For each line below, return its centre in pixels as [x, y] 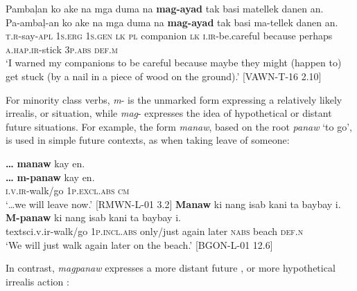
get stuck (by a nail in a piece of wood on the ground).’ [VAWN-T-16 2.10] [164, 76]
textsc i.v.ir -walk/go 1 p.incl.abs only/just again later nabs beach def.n [155, 231]
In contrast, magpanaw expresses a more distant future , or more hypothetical [171, 268]
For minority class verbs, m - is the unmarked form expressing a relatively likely [174, 99]
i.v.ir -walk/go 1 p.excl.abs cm [68, 190]
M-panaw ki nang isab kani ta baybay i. [93, 217]
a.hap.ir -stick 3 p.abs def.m [62, 49]
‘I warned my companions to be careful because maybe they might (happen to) [174, 63]
